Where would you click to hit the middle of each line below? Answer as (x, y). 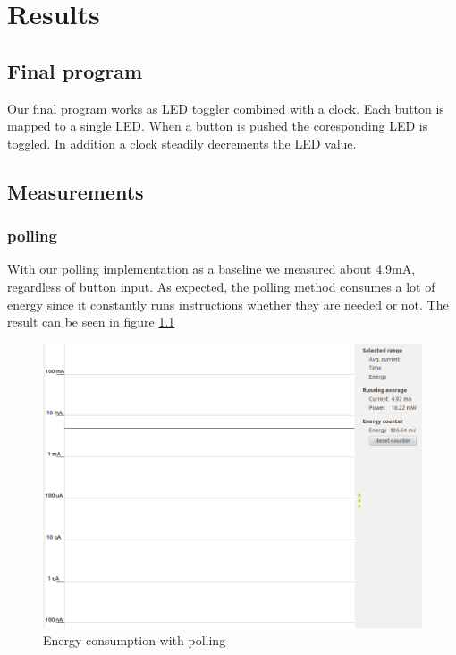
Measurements (76, 191)
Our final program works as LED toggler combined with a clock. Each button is (226, 108)
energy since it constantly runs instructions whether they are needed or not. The (228, 304)
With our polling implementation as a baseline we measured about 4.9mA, (211, 269)
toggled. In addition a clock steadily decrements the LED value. (182, 143)
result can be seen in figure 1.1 (91, 322)
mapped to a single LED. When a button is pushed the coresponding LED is (218, 126)
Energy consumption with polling (135, 640)
